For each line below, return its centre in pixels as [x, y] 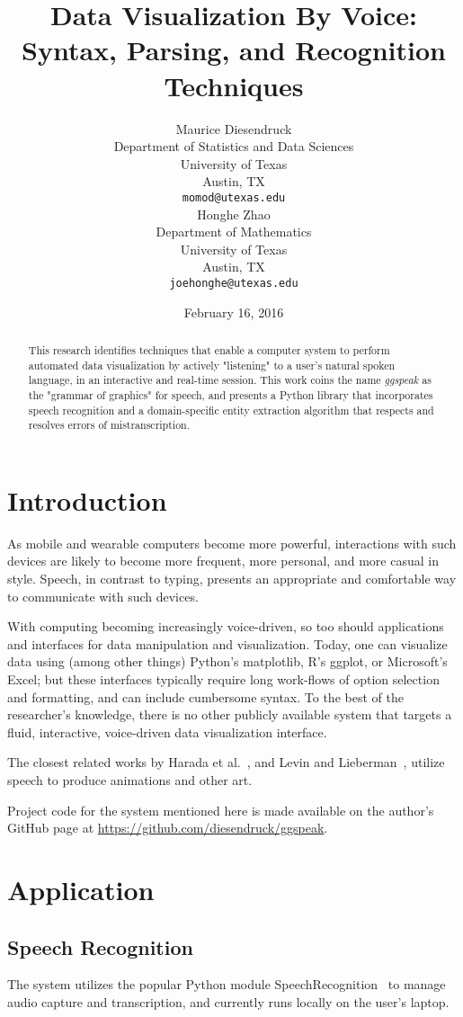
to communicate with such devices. [103, 596]
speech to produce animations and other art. [130, 779]
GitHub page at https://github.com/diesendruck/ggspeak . [168, 828]
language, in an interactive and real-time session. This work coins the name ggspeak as [230, 380]
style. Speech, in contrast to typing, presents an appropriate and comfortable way [232, 579]
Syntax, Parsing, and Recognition [234, 50]
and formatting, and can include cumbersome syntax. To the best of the [205, 696]
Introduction [87, 500]
